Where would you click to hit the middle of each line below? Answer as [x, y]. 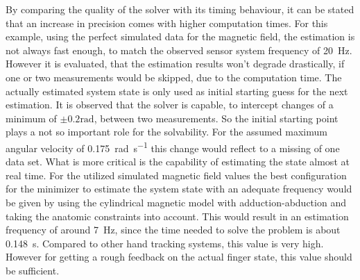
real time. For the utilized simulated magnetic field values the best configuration [176, 175]
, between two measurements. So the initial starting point [216, 118]
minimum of [31, 118]
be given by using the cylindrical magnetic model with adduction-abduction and [176, 202]
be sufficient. [33, 270]
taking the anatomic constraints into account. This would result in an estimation [177, 216]
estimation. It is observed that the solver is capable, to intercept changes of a [170, 105]
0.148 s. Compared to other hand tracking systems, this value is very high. [165, 243]
